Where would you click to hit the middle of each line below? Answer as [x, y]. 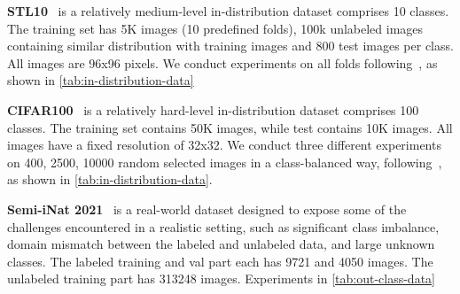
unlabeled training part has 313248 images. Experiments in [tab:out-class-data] [221, 279]
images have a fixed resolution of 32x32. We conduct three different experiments [224, 145]
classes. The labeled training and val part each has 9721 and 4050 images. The [220, 261]
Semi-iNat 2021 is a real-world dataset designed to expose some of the [207, 209]
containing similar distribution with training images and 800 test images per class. [230, 46]
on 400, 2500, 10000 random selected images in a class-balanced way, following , [225, 162]
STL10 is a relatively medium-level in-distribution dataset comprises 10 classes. [228, 11]
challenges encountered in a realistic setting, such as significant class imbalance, [223, 226]
